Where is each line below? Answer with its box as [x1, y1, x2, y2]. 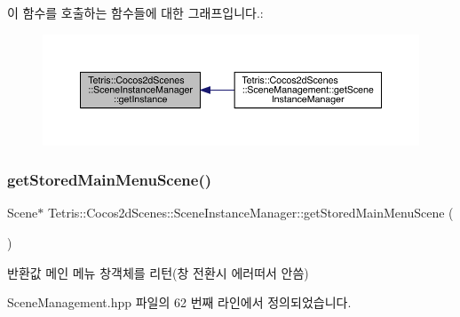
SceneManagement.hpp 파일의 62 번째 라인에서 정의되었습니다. [7, 293, 352, 312]
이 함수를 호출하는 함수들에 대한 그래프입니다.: [7, 4, 264, 21]
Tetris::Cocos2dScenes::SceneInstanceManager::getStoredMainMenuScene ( [47, 203, 454, 222]
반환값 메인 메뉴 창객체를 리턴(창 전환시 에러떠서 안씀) [7, 263, 309, 281]
